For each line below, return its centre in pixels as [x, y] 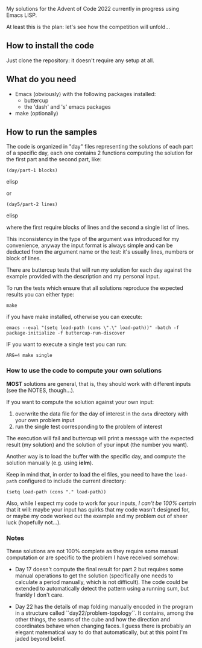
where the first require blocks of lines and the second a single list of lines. [98, 227]
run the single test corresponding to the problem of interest [89, 426]
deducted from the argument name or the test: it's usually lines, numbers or [100, 252]
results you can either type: [40, 295]
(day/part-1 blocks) [32, 171]
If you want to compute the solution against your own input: [80, 402]
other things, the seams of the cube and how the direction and [93, 620]
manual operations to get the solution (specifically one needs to [94, 576]
